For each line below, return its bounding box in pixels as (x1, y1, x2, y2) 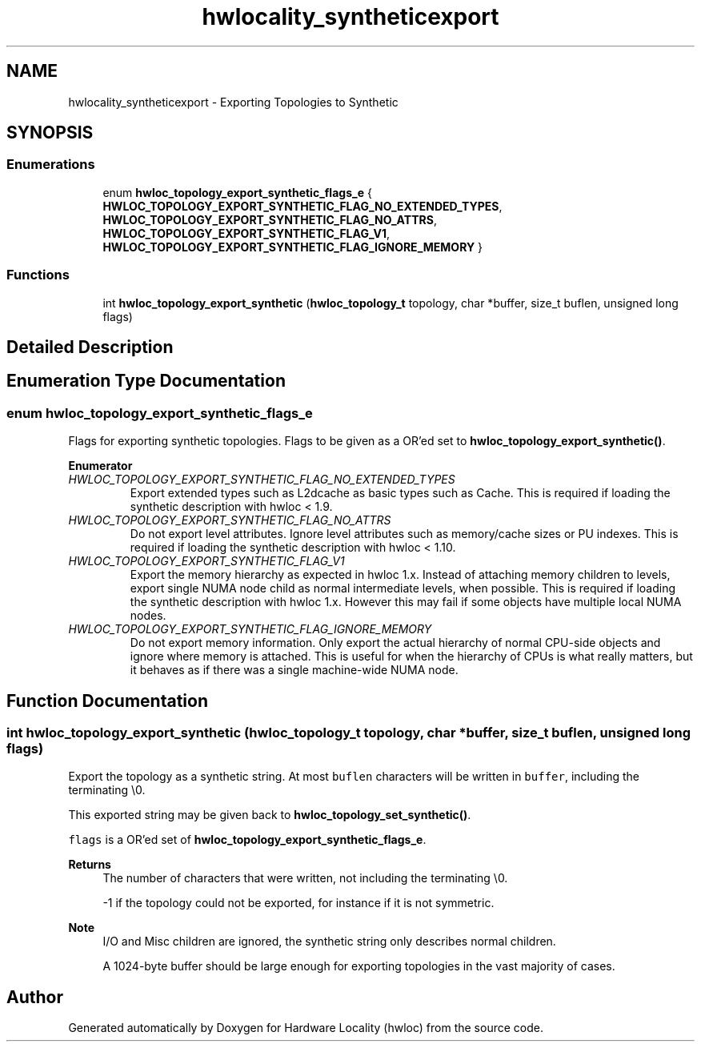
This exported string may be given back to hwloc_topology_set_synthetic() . (68, 808, 471, 822)
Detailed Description (6, 336, 174, 357)
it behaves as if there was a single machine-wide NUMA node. (130, 663, 459, 677)
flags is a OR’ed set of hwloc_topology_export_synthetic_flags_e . (68, 833, 427, 847)
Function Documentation (6, 690, 208, 711)
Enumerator (68, 459, 133, 473)
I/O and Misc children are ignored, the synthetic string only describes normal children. (102, 934, 556, 949)
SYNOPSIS (6, 122, 94, 143)
